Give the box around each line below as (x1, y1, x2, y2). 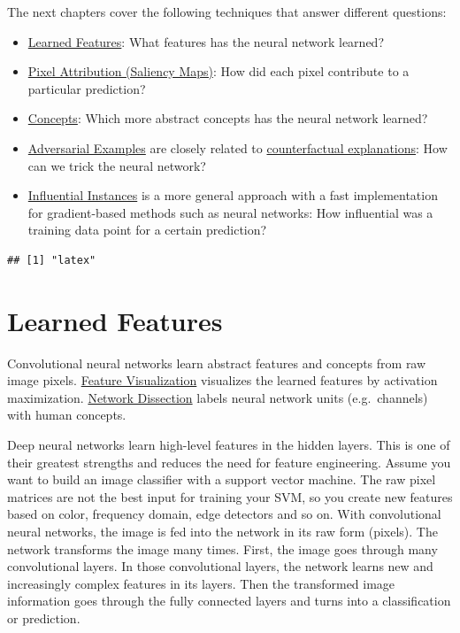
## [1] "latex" (7, 253, 96, 266)
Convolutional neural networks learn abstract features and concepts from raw (7, 353, 426, 372)
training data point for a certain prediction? (27, 220, 267, 239)
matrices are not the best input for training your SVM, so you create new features (7, 487, 453, 506)
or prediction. (7, 608, 80, 627)
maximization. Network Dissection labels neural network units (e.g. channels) (7, 388, 428, 406)
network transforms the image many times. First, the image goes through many (7, 539, 438, 558)
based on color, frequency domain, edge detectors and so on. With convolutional (7, 505, 441, 523)
